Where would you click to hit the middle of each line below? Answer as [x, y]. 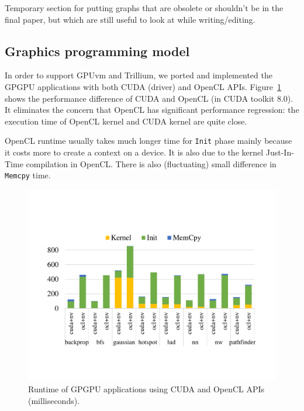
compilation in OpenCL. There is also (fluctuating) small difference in [151, 163]
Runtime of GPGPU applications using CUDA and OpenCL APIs [146, 388]
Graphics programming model [97, 51]
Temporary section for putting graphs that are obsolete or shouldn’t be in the [144, 8]
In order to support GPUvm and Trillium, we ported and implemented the [139, 75]
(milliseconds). [54, 400]
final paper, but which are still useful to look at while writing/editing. [130, 19]
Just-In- [280, 152]
